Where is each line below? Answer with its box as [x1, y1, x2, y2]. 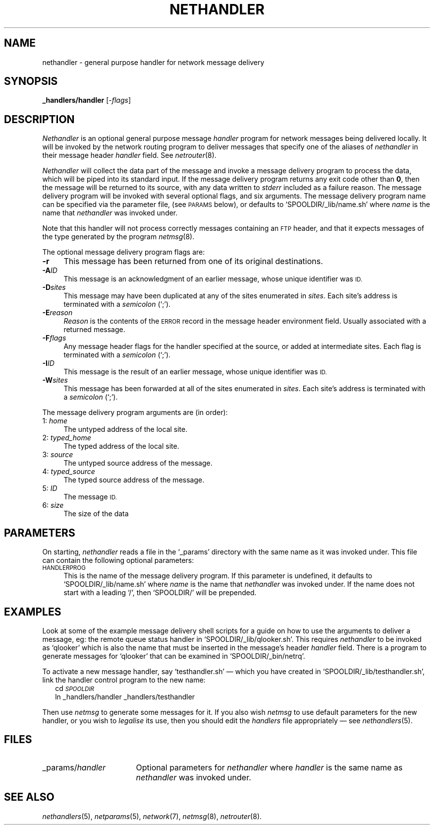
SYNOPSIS [4, 75, 58, 88]
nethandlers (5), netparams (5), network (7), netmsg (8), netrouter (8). [42, 812, 262, 821]
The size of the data [63, 509, 129, 518]
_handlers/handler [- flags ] [42, 96, 131, 105]
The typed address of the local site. [63, 442, 179, 451]
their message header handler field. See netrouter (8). [42, 151, 217, 160]
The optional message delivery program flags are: [42, 248, 205, 257]
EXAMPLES [4, 605, 61, 618]
